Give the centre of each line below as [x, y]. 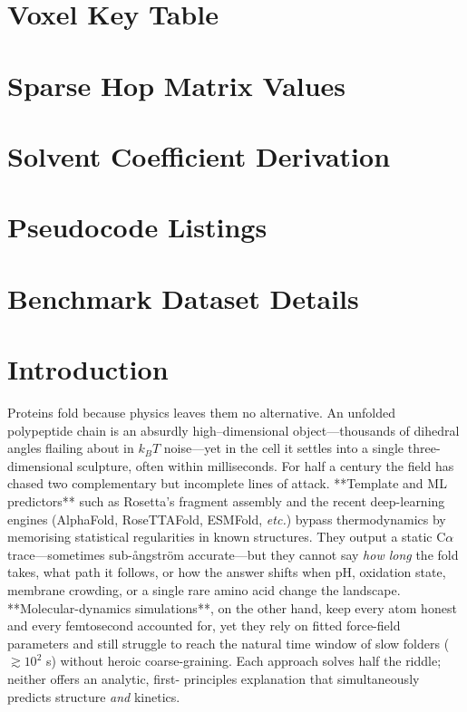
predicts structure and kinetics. [94, 696]
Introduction [88, 369]
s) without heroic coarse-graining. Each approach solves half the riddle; [243, 661]
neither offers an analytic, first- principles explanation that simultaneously [214, 678]
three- [424, 448]
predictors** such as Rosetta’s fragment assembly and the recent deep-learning [226, 500]
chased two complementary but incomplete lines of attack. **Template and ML [227, 483]
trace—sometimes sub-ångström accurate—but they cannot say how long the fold [233, 554]
